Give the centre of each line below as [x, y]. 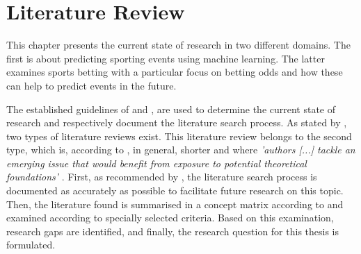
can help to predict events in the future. [91, 85]
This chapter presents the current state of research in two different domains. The [178, 45]
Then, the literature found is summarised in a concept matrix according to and [175, 204]
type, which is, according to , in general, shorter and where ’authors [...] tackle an [181, 150]
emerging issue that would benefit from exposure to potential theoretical [157, 163]
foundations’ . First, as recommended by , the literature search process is [162, 177]
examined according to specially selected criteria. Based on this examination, [170, 218]
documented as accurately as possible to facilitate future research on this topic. [175, 190]
